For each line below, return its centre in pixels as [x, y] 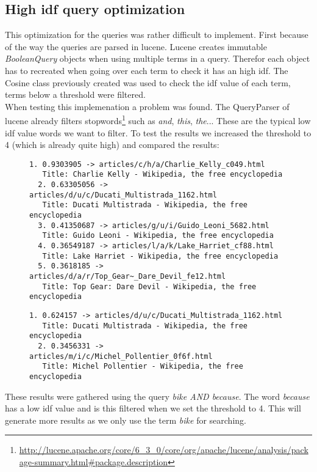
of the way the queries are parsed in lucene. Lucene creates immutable [136, 46]
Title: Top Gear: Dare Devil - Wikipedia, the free [149, 286]
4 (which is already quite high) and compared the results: [112, 145]
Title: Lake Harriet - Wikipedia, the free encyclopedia [160, 256]
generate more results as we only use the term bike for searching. [126, 420]
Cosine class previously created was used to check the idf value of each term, [148, 82]
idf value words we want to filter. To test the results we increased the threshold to [158, 132]
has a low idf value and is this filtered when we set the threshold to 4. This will [153, 408]
